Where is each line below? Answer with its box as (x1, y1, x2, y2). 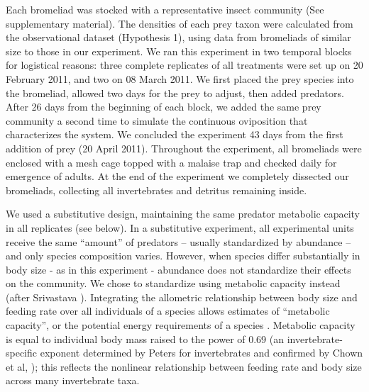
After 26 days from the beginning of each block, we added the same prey (6, 99, 321, 114)
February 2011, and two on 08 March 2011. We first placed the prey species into (6, 71, 354, 86)
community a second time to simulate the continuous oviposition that (6, 113, 308, 128)
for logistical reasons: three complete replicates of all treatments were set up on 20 (6, 57, 363, 72)
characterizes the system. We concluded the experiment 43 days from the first (6, 127, 343, 142)
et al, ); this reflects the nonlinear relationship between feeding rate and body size (6, 359, 362, 374)
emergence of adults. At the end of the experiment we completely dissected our (6, 169, 349, 184)
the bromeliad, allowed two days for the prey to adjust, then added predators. (6, 85, 344, 100)
